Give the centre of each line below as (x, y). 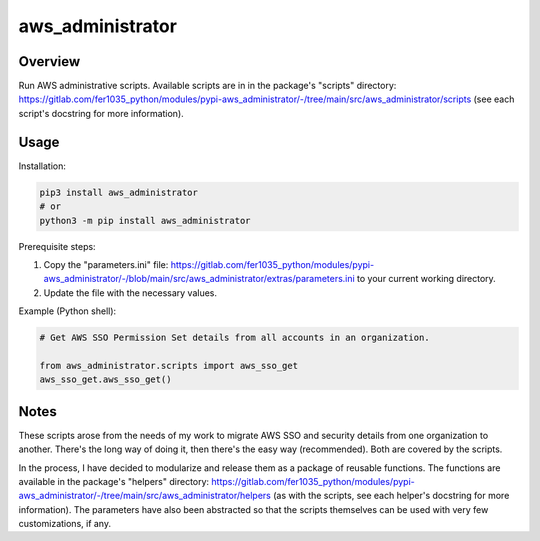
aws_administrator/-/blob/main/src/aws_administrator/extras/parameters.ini (199, 279)
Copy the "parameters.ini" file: (106, 264)
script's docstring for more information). (101, 113)
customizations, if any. (65, 524)
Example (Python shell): (67, 311)
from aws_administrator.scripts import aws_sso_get (169, 365)
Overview (49, 61)
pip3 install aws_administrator (119, 192)
